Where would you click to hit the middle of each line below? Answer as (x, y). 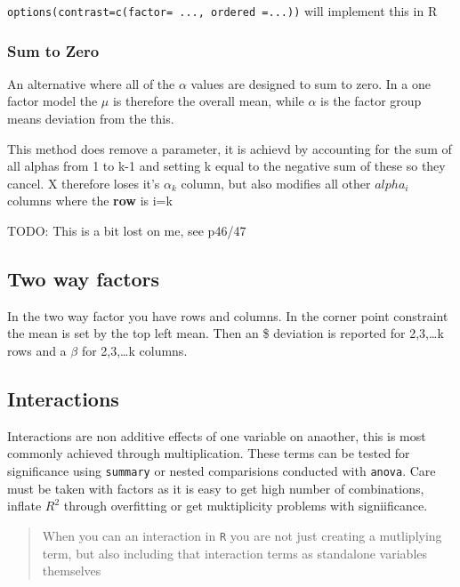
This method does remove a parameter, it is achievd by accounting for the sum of (230, 148)
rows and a (37, 351)
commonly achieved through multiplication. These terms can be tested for (209, 453)
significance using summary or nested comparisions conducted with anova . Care (222, 470)
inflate (24, 506)
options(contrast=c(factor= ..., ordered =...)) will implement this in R (222, 11)
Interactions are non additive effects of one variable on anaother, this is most (217, 435)
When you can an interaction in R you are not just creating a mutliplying (242, 535)
